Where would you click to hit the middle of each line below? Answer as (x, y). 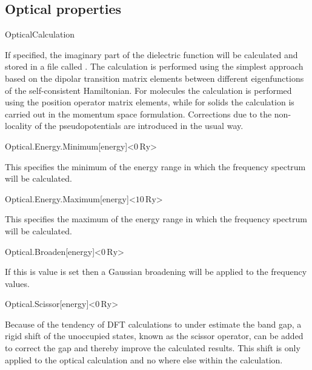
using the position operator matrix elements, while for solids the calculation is (150, 102)
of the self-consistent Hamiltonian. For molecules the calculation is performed (148, 90)
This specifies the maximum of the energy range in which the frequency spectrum (156, 219)
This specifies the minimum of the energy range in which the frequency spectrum (155, 166)
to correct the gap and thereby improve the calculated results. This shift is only (153, 348)
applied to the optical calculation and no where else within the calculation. (144, 359)
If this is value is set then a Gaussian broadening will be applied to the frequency (156, 272)
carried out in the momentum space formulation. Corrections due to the (138, 114)
